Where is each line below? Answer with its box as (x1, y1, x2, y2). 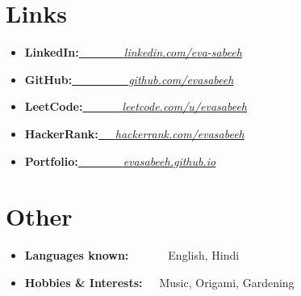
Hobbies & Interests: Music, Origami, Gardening (24, 273, 295, 290)
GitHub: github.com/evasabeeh (24, 70, 234, 87)
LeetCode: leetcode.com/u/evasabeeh (24, 98, 247, 115)
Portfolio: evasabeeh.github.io (24, 152, 216, 169)
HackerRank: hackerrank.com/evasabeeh (24, 125, 245, 142)
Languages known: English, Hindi (24, 247, 240, 264)
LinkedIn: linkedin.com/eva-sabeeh (24, 44, 242, 61)
